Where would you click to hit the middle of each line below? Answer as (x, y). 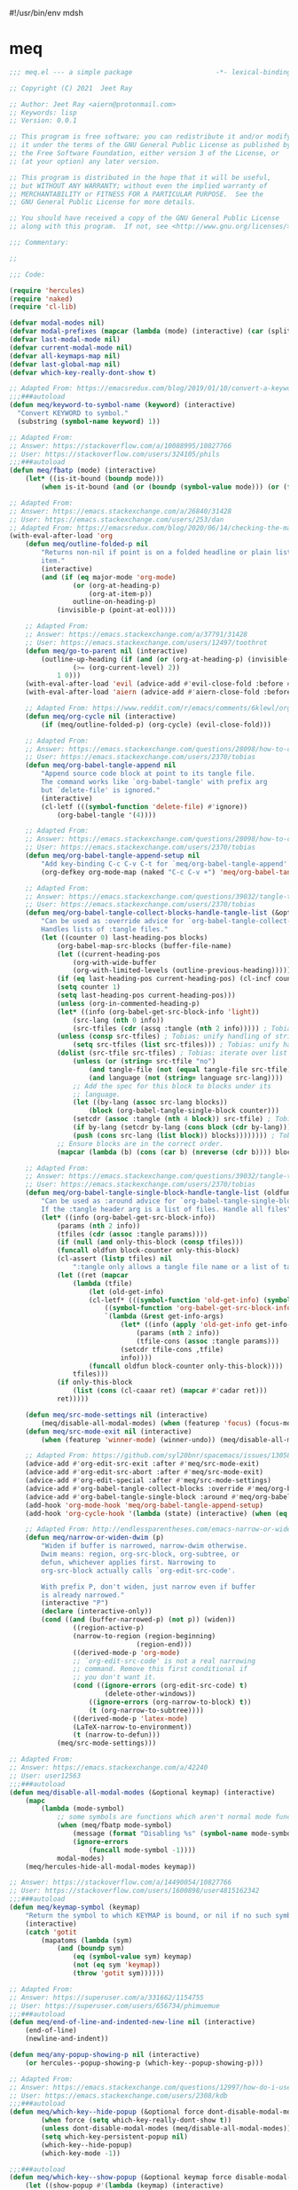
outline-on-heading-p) (114, 602)
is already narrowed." (83, 1595)
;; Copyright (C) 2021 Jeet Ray (71, 88)
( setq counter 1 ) (89, 987)
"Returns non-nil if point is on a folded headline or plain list (166, 553)
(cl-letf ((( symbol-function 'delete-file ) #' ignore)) (145, 806)
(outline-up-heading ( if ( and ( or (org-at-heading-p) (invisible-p (168, 659)
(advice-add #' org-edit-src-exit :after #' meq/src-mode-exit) (142, 1464)
